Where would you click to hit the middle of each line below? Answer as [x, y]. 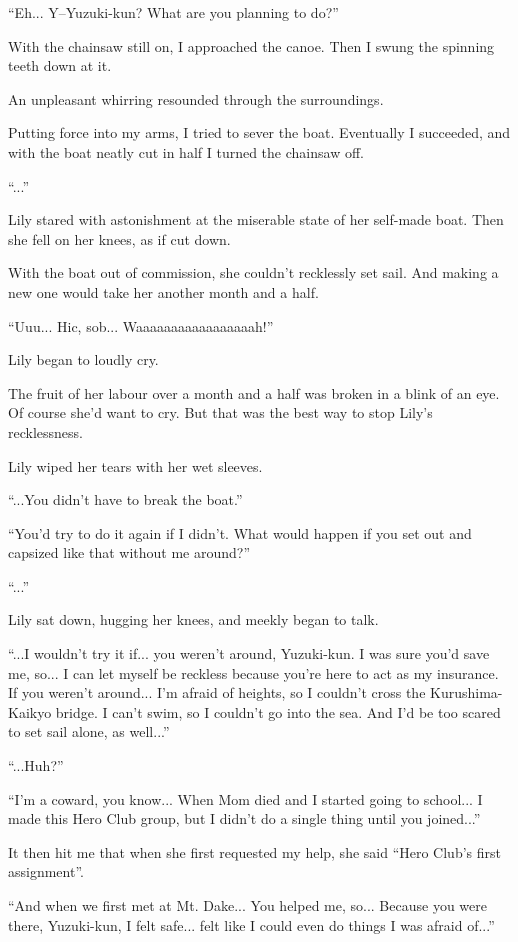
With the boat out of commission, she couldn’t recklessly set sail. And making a [253, 272]
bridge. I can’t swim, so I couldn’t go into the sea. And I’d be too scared [278, 711]
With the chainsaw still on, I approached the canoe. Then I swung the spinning [251, 45]
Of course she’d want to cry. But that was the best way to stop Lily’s [220, 412]
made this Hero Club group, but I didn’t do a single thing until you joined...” [244, 818]
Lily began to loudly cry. [83, 359]
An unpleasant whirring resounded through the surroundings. [196, 98]
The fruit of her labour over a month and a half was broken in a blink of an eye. [254, 392]
